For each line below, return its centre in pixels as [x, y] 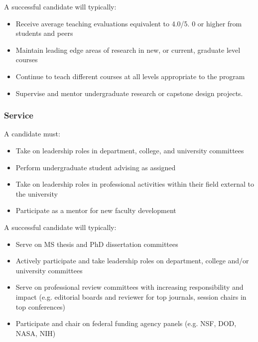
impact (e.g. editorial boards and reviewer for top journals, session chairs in [131, 296]
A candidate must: [32, 134]
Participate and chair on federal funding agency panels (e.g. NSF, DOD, [126, 323]
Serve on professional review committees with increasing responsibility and [129, 287]
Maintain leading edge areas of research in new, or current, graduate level [128, 50]
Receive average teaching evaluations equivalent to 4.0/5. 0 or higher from [129, 23]
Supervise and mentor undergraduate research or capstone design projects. [129, 93]
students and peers [44, 33]
